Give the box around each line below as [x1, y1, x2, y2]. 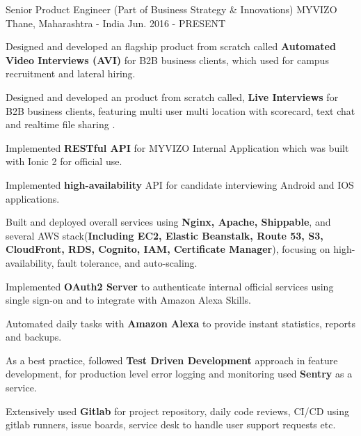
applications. [6, 191, 60, 205]
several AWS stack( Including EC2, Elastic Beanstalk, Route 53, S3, [6, 228, 323, 242]
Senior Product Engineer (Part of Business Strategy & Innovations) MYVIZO [6, 2, 337, 16]
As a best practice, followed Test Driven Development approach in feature [6, 352, 338, 367]
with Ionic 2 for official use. [6, 154, 122, 169]
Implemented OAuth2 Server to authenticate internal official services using [6, 279, 334, 293]
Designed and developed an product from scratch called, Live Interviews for [6, 89, 339, 104]
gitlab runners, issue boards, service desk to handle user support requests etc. [6, 417, 336, 432]
